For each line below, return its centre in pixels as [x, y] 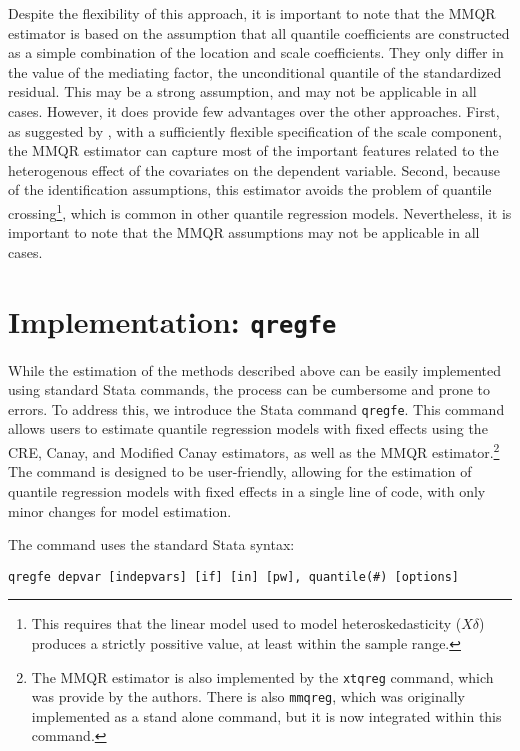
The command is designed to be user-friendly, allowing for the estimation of [240, 471]
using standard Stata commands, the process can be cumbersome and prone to [249, 389]
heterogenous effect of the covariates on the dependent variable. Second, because [254, 169]
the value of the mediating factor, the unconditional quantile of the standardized [255, 71]
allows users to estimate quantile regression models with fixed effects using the [248, 428]
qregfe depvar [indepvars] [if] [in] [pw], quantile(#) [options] [234, 576]
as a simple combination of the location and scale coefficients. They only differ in [256, 52]
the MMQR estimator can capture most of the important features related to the [253, 150]
